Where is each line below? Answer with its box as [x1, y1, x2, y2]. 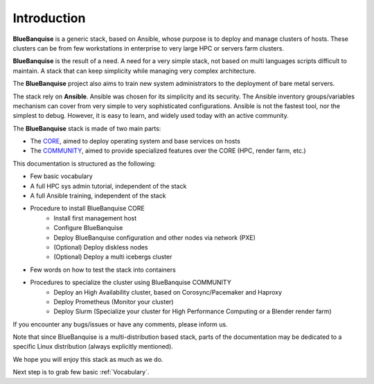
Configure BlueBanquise [53, 224, 123, 232]
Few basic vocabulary [30, 172, 93, 180]
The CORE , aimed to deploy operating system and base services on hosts [30, 137, 240, 146]
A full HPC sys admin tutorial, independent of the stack [30, 182, 187, 190]
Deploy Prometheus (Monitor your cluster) [53, 297, 174, 306]
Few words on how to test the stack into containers [30, 265, 176, 274]
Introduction [12, 10, 86, 26]
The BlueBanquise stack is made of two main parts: [12, 124, 161, 132]
